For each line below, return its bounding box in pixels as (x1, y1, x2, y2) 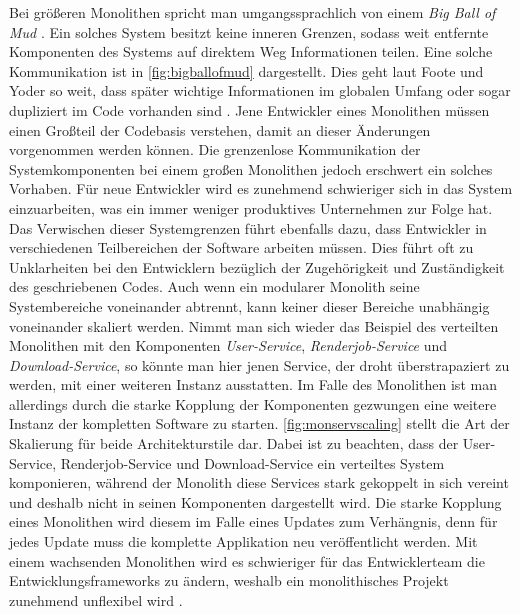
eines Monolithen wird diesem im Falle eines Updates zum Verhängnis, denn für (9, 511, 498, 532)
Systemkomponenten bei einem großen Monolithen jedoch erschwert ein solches (9, 158, 493, 179)
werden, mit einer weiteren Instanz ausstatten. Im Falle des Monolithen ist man (9, 374, 497, 395)
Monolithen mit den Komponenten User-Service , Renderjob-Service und (9, 335, 448, 356)
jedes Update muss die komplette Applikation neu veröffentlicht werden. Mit (9, 531, 478, 552)
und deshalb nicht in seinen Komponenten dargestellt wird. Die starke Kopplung (9, 491, 502, 512)
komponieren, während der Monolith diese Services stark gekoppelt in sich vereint (9, 472, 509, 493)
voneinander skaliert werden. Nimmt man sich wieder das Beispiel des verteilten (9, 315, 499, 336)
